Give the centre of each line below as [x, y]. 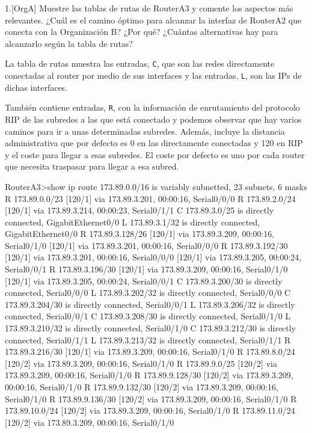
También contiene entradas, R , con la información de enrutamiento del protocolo [152, 107]
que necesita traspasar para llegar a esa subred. [92, 166]
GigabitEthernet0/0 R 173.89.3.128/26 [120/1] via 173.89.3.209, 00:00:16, [140, 234]
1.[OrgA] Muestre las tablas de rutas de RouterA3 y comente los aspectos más [149, 8]
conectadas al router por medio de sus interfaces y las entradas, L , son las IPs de [153, 75]
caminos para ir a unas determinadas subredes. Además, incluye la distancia [145, 131]
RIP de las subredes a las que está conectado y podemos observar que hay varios [153, 119]
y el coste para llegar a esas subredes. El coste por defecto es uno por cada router [155, 154]
